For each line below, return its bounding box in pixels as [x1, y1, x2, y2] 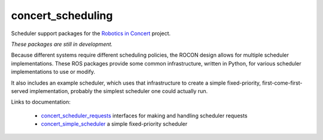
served [11, 87, 29, 95]
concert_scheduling [11, 9, 113, 22]
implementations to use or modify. [11, 69, 96, 76]
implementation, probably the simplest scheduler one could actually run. [29, 87, 208, 95]
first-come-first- [262, 79, 303, 86]
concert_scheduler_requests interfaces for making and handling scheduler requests [41, 112, 248, 119]
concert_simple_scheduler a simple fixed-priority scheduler [41, 120, 188, 127]
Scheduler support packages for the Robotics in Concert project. [11, 30, 171, 37]
